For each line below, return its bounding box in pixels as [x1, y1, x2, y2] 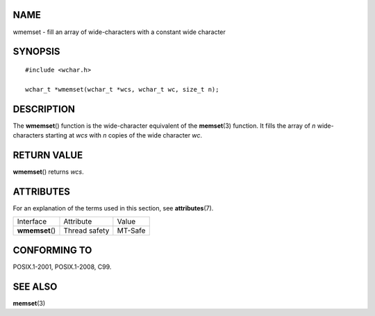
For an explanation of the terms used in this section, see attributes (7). [12, 203, 214, 212]
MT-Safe [117, 226, 146, 235]
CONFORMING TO [12, 244, 92, 256]
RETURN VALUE [12, 149, 83, 161]
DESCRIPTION [12, 103, 76, 115]
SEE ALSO [12, 281, 58, 292]
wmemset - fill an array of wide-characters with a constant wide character [12, 28, 226, 36]
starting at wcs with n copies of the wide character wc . [45, 131, 203, 139]
